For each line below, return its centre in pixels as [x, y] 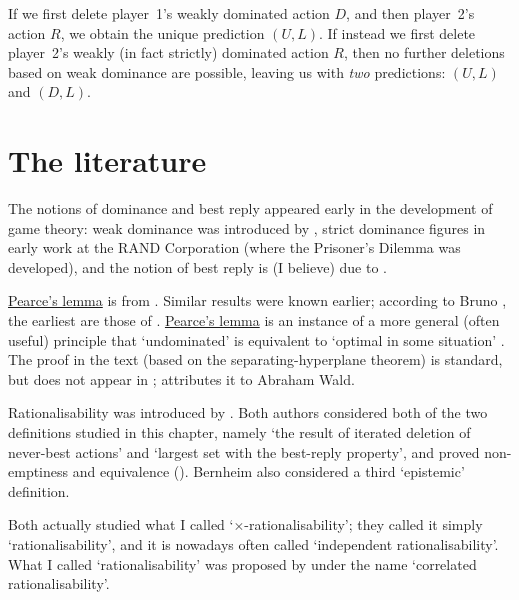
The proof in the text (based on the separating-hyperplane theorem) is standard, [255, 359]
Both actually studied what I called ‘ [121, 524]
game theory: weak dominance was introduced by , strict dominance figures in [247, 227]
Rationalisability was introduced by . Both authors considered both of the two [248, 412]
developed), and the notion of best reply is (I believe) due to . [197, 266]
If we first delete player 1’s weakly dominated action [169, 13]
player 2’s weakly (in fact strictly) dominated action [168, 52]
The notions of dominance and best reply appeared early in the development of [250, 208]
